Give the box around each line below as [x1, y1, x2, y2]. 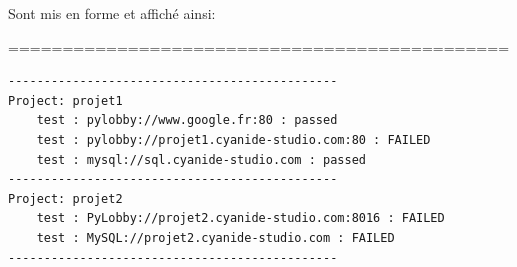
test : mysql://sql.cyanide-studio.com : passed [36, 152, 366, 167]
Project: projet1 [8, 93, 123, 108]
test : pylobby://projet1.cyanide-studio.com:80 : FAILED [36, 132, 431, 147]
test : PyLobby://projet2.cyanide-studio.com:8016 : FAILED [36, 211, 445, 226]
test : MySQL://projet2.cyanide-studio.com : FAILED [36, 230, 395, 245]
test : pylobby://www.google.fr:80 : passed [36, 113, 338, 128]
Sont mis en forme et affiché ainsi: [8, 3, 216, 23]
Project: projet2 [8, 191, 123, 206]
